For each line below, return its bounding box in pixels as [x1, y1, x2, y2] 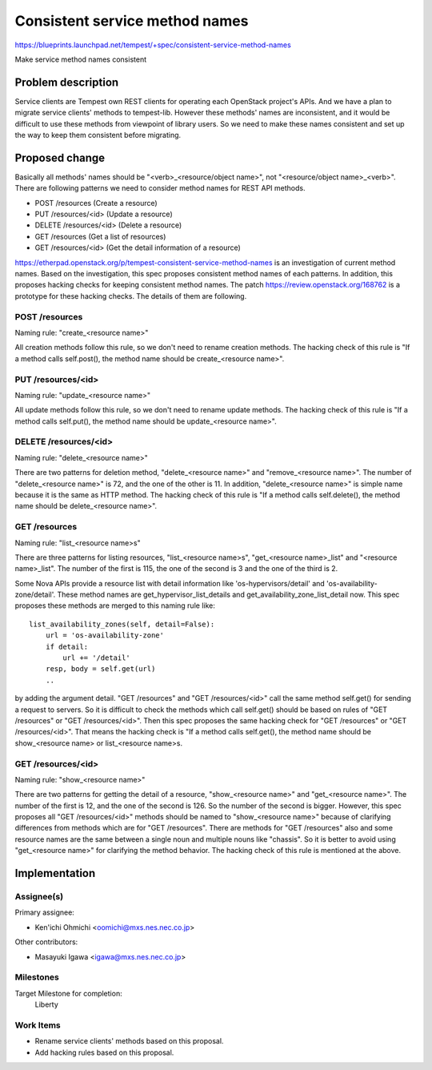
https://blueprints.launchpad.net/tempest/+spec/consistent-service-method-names [14, 40, 291, 50]
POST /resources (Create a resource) [34, 198, 158, 207]
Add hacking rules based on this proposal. [34, 1048, 174, 1057]
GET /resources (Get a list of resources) [34, 231, 166, 241]
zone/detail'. [14, 589, 56, 600]
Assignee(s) [14, 891, 64, 903]
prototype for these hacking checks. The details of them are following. [14, 291, 247, 300]
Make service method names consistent [14, 54, 147, 64]
